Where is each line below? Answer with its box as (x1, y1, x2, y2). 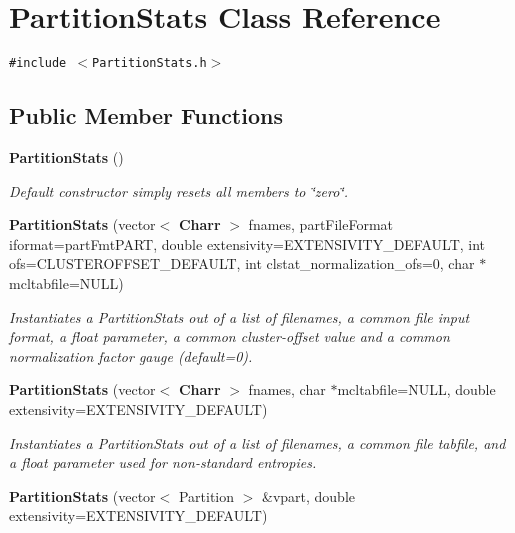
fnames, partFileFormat (248, 214, 394, 235)
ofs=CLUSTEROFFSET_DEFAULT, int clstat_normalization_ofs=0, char (9, 253, 475, 274)
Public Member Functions (9, 100, 283, 131)
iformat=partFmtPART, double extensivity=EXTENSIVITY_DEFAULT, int (9, 233, 486, 254)
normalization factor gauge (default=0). (9, 345, 253, 366)
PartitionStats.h (92, 56, 207, 71)
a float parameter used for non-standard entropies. (9, 452, 317, 473)
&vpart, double (261, 485, 356, 506)
